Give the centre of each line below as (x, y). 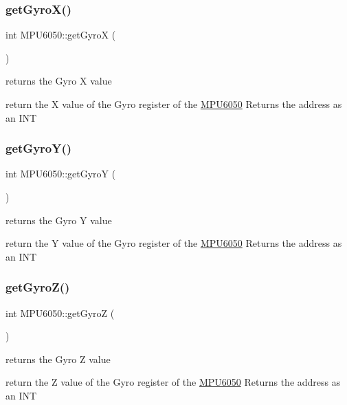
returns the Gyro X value (59, 81)
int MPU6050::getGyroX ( (61, 35)
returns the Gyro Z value (58, 359)
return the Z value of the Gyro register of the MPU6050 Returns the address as (173, 382)
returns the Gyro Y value (59, 220)
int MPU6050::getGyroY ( (61, 174)
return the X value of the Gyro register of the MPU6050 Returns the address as (174, 104)
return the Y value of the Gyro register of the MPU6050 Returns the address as (174, 243)
